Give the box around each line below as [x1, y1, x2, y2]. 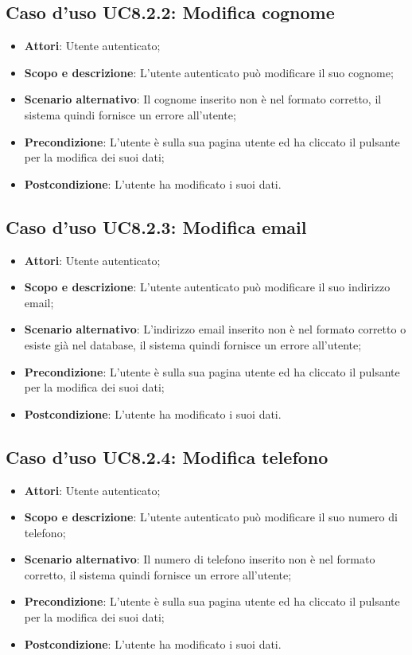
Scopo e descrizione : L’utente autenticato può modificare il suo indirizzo [24, 279, 391, 295]
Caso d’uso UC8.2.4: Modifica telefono [6, 444, 328, 469]
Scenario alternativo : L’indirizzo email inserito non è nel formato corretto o [24, 321, 406, 337]
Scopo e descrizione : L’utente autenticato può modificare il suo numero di [24, 509, 398, 525]
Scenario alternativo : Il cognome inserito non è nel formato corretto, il [24, 91, 382, 107]
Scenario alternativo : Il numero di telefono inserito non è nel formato [24, 551, 375, 567]
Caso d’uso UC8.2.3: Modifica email [6, 214, 307, 239]
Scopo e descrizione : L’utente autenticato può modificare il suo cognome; [24, 64, 394, 80]
